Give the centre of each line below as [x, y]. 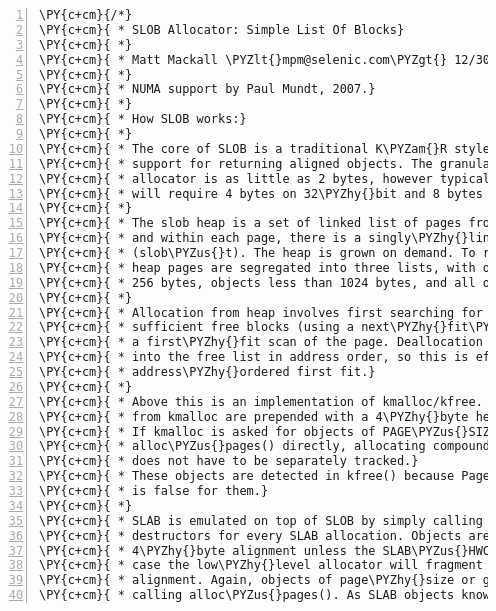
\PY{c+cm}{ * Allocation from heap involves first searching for [261, 312]
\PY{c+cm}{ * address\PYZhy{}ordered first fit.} [207, 372]
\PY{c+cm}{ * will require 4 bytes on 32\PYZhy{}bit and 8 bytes [261, 193]
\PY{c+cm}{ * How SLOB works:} [143, 119]
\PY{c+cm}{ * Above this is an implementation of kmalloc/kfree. [261, 401]
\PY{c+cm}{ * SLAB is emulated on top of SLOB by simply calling [261, 520]
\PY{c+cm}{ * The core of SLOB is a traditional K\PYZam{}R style [265, 148]
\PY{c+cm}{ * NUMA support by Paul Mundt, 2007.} [207, 89]
